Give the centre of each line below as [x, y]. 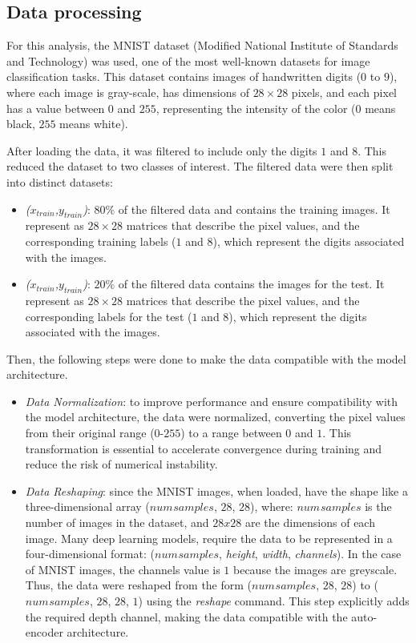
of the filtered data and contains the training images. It [254, 209]
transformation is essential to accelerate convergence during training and [204, 448]
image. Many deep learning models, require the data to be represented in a [209, 538]
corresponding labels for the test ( [109, 316]
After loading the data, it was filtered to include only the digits [162, 150]
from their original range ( [90, 433]
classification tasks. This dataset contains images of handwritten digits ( [184, 76]
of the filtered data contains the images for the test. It [251, 284]
